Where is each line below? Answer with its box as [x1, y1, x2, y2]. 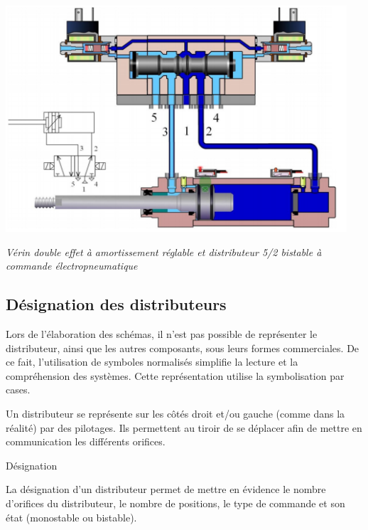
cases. [6, 382, 31, 397]
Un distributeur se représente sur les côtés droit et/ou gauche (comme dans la [6, 406, 345, 420]
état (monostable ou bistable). [6, 509, 137, 524]
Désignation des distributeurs [6, 293, 227, 315]
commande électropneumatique [6, 258, 138, 273]
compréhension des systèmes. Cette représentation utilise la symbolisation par [6, 368, 345, 383]
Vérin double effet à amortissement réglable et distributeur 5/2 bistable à [6, 244, 322, 259]
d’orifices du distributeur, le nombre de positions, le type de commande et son [6, 495, 345, 510]
